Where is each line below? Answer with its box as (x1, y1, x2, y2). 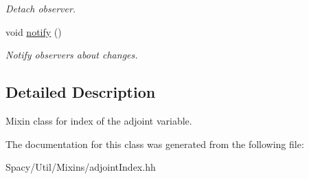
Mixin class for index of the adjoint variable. (5, 113, 192, 127)
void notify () (5, 24, 62, 39)
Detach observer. (5, 1, 76, 15)
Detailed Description (5, 81, 156, 103)
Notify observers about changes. (5, 48, 138, 62)
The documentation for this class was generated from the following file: (5, 136, 304, 151)
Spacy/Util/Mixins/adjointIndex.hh (5, 160, 156, 174)
